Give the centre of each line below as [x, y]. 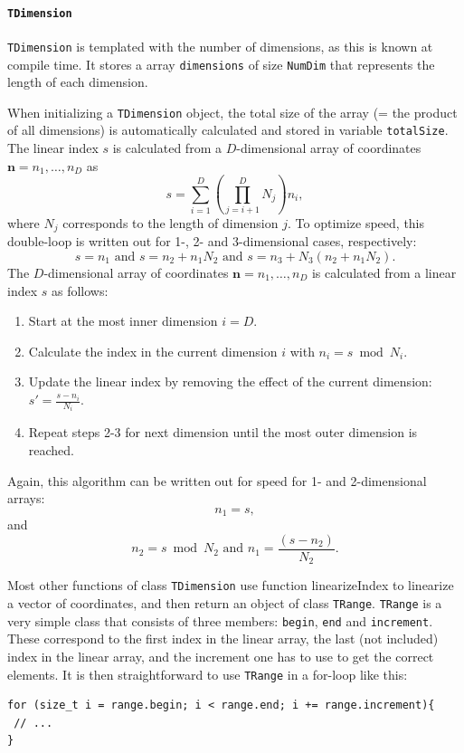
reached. [52, 450]
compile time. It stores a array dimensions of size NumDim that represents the [221, 64]
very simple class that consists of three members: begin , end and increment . [220, 620]
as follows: [80, 290]
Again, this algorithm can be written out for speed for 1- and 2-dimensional [217, 480]
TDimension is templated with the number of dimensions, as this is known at [220, 46]
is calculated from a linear [384, 273]
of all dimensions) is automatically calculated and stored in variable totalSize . [228, 130]
